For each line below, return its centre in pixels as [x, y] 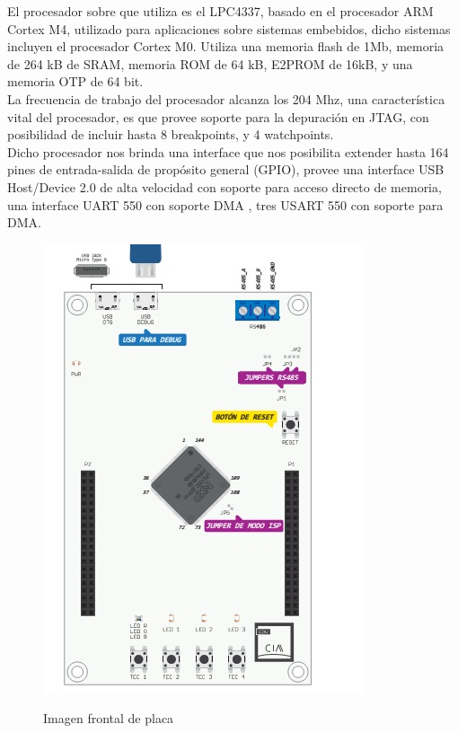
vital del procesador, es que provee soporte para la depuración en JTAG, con [218, 116]
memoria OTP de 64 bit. [75, 81]
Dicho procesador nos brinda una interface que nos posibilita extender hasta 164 [228, 151]
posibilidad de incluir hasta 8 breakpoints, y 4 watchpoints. [171, 134]
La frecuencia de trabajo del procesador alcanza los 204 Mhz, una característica [226, 98]
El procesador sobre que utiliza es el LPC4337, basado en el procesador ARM [220, 11]
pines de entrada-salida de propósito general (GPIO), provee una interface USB [226, 169]
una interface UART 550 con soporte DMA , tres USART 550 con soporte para [225, 204]
